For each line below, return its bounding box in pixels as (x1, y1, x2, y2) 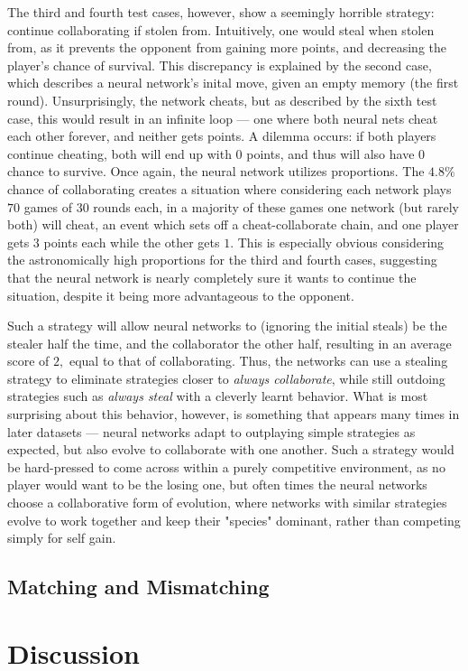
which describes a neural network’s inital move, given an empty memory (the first (7, 73, 459, 92)
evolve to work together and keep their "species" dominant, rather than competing (7, 510, 461, 529)
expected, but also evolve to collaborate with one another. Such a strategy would (7, 440, 454, 459)
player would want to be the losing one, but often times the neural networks (7, 475, 427, 494)
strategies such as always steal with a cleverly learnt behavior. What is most (7, 387, 428, 405)
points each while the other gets (43, 232, 220, 251)
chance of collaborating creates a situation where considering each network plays (7, 179, 452, 198)
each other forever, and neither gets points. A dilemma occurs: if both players (7, 126, 436, 145)
